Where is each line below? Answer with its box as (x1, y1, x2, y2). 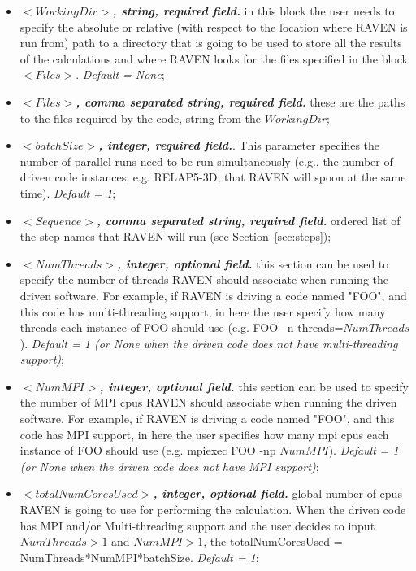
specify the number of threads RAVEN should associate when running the (19, 271, 388, 288)
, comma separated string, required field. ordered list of (97, 211, 401, 229)
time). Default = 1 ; (19, 184, 116, 201)
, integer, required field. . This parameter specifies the (98, 137, 380, 154)
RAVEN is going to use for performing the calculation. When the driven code (19, 501, 406, 518)
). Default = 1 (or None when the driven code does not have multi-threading (19, 334, 398, 351)
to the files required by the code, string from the (19, 109, 262, 126)
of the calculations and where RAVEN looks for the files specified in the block (19, 50, 408, 67)
